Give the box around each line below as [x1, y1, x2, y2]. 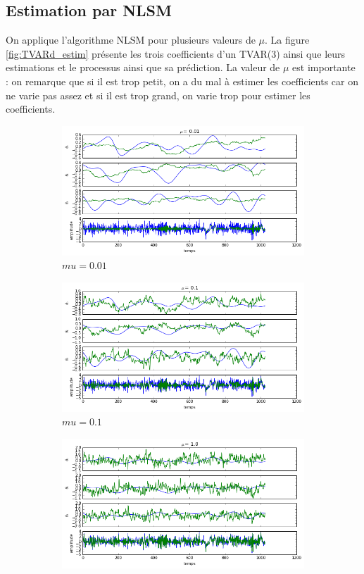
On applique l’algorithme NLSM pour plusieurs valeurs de [6, 32, 256, 47]
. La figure [265, 32, 310, 47]
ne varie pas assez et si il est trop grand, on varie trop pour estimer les [6, 87, 310, 102]
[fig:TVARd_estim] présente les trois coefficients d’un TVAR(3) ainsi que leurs [6, 46, 346, 61]
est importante [292, 60, 356, 75]
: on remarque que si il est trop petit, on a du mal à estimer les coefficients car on [6, 73, 359, 88]
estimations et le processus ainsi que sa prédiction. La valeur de [6, 60, 280, 75]
